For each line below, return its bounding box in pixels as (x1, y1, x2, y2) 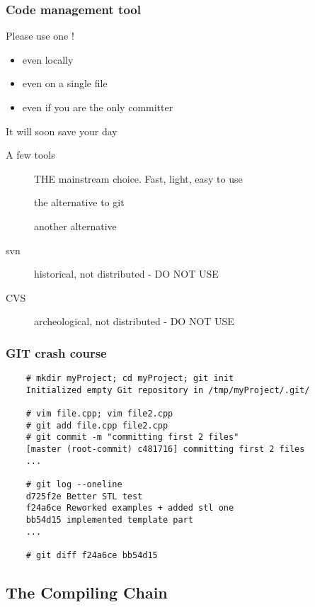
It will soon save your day (6, 123, 118, 138)
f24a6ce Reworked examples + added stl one (25, 503, 234, 514)
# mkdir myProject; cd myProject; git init (25, 373, 234, 384)
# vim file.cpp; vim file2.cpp (25, 409, 173, 419)
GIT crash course (6, 344, 107, 361)
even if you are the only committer (22, 100, 173, 114)
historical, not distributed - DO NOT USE (34, 266, 219, 281)
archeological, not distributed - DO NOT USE (34, 314, 234, 329)
